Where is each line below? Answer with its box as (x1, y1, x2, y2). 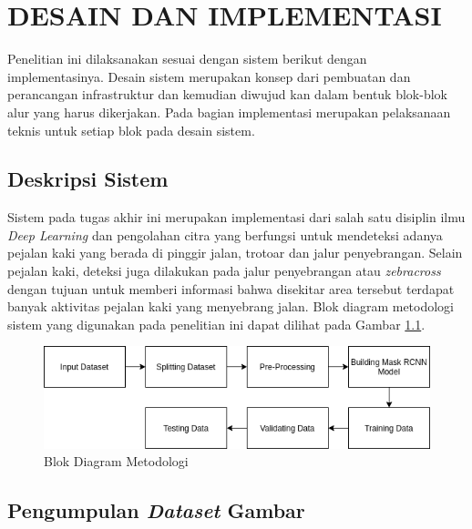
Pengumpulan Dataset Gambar (7, 496, 305, 524)
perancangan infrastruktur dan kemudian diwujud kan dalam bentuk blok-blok (7, 85, 447, 104)
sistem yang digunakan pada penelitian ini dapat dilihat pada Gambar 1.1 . (7, 314, 426, 333)
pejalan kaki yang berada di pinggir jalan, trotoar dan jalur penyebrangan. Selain (7, 243, 463, 262)
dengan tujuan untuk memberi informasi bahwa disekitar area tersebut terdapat (7, 279, 455, 298)
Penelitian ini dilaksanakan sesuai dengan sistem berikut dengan (7, 49, 367, 68)
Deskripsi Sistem (7, 165, 169, 193)
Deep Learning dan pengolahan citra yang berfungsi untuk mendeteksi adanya (7, 225, 443, 244)
